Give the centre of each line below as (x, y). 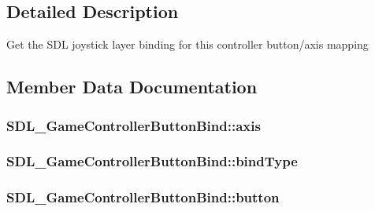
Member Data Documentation (132, 87)
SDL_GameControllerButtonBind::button (143, 197)
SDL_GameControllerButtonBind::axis (134, 125)
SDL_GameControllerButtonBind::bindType (152, 161)
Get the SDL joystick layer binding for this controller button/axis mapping (187, 44)
